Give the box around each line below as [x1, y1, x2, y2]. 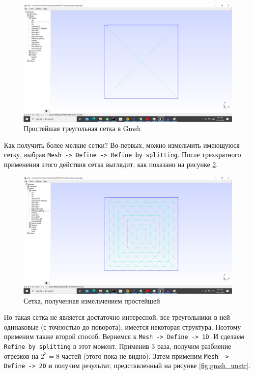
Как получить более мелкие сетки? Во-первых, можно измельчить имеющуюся [4, 139, 240, 150]
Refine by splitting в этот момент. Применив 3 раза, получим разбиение [4, 341, 231, 351]
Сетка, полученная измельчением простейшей [24, 295, 160, 306]
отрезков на [4, 350, 39, 361]
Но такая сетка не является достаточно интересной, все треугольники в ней [4, 312, 230, 322]
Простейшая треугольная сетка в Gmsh [24, 123, 141, 134]
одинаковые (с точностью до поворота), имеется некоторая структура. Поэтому [4, 321, 241, 332]
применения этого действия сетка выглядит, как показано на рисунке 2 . [4, 159, 218, 169]
